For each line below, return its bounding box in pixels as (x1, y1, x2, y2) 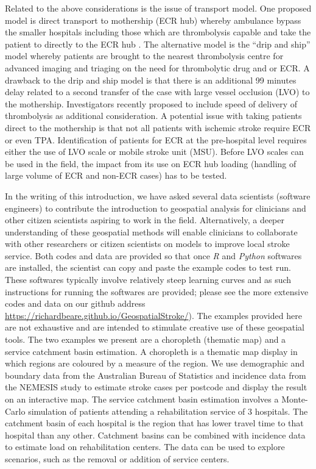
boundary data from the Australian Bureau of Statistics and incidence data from (5, 368, 306, 381)
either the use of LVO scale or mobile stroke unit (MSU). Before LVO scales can (5, 145, 304, 158)
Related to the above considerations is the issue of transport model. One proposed (5, 2, 312, 14)
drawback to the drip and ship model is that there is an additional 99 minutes (5, 73, 297, 86)
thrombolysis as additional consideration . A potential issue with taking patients (5, 109, 302, 122)
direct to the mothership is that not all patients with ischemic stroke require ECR (5, 121, 311, 134)
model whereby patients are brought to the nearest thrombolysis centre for (5, 49, 284, 62)
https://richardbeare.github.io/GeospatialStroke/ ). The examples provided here (5, 309, 302, 321)
